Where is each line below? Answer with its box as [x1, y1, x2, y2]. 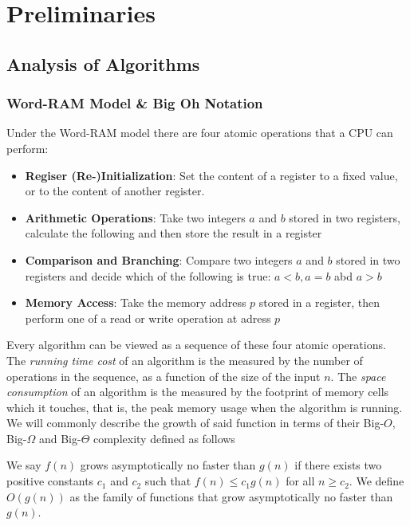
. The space [330, 367, 386, 384]
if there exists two [294, 457, 382, 473]
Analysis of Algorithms [6, 51, 200, 76]
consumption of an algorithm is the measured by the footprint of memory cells [6, 383, 389, 400]
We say [6, 457, 41, 473]
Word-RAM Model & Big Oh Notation [6, 93, 263, 113]
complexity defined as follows [93, 430, 235, 446]
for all [286, 473, 315, 489]
